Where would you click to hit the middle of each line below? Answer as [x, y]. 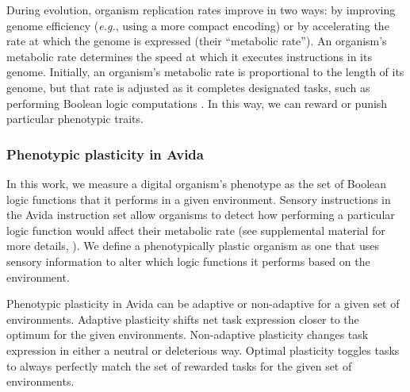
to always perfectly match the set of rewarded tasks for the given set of [179, 365]
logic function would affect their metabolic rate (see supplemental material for [196, 230]
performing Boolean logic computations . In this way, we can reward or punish [197, 103]
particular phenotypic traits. [75, 119]
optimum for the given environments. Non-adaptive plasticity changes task [188, 334]
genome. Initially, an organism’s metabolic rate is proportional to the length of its [205, 72]
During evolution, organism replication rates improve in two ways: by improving [201, 10]
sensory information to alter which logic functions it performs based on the [188, 261]
